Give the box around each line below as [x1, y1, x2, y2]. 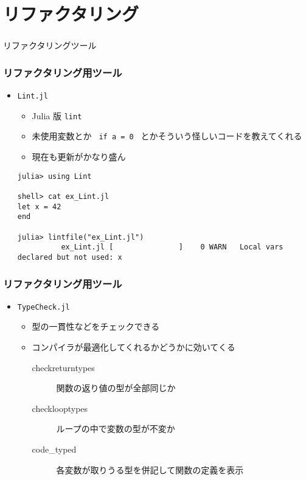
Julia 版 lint [32, 109, 82, 122]
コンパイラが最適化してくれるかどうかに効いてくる [32, 341, 235, 353]
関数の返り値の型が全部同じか [56, 381, 176, 394]
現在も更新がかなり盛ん [32, 150, 126, 163]
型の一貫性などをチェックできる [32, 320, 160, 333]
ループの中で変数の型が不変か [56, 422, 175, 435]
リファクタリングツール [3, 39, 97, 52]
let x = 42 [17, 202, 61, 211]
